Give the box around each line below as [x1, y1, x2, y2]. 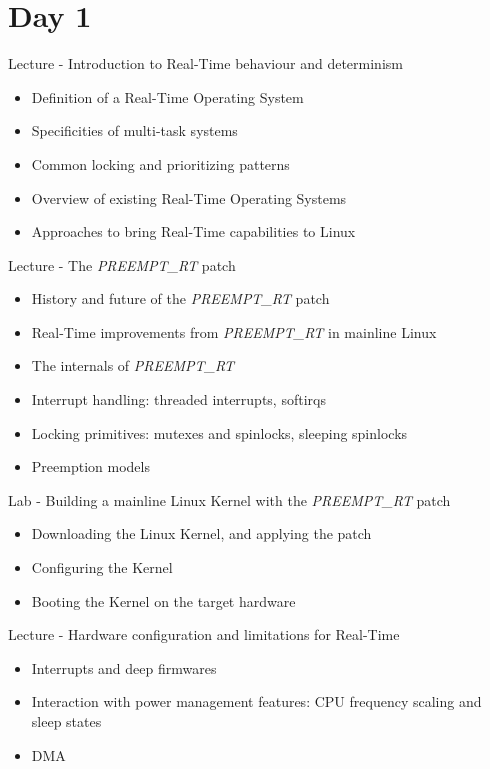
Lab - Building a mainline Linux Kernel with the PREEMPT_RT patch [8, 489, 451, 510]
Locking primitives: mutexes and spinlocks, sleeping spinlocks [31, 422, 408, 443]
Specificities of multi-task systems [31, 120, 238, 141]
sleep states [31, 711, 102, 731]
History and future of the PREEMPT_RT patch [31, 288, 330, 309]
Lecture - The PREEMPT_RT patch [8, 254, 236, 275]
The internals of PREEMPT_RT [31, 355, 235, 376]
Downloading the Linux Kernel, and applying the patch [31, 523, 372, 544]
